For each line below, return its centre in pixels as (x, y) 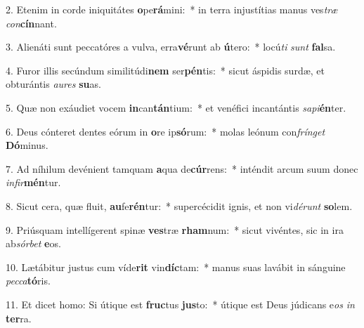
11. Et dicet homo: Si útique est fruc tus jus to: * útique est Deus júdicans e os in (180, 304)
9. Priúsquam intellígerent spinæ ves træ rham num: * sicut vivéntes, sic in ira (175, 229)
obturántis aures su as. (53, 84)
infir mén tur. (33, 182)
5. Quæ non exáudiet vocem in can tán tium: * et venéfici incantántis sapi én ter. (176, 107)
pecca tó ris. (28, 281)
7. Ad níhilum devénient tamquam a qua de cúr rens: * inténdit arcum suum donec (182, 168)
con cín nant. (31, 23)
